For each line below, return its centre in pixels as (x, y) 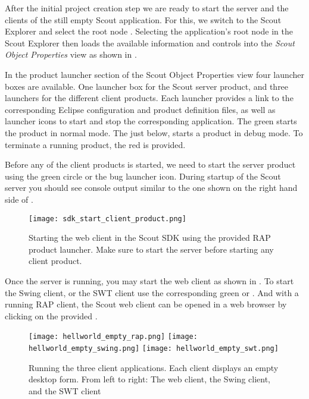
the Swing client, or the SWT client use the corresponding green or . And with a (152, 292)
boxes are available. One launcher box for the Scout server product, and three (147, 86)
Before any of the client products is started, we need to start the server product (150, 164)
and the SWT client (65, 390)
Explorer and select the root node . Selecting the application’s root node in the (149, 31)
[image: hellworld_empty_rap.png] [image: (113, 337)
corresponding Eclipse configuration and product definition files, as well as (140, 109)
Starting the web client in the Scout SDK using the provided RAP (150, 238)
